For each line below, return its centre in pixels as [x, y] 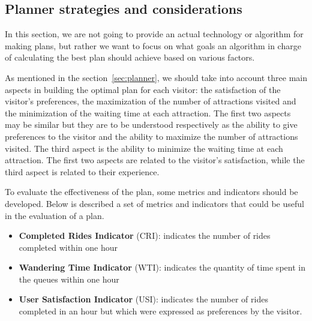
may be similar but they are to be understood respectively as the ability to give [151, 124]
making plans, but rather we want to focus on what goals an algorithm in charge [153, 45]
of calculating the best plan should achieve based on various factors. [130, 57]
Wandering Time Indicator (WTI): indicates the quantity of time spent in [162, 267]
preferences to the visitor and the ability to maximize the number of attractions [151, 136]
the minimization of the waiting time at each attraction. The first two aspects [148, 112]
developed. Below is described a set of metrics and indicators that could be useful [154, 203]
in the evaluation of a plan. [55, 215]
